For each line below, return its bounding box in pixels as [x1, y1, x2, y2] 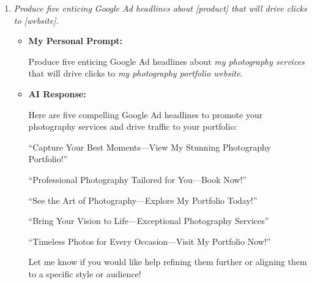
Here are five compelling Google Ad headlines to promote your [28, 108, 263, 121]
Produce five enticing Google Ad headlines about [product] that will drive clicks [13, 2, 307, 14]
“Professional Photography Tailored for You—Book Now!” [28, 173, 247, 185]
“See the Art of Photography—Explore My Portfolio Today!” [28, 193, 258, 206]
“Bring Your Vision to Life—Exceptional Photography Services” [28, 214, 269, 227]
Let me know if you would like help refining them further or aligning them [28, 255, 307, 268]
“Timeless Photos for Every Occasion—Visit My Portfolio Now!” [28, 234, 271, 247]
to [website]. [13, 13, 59, 26]
